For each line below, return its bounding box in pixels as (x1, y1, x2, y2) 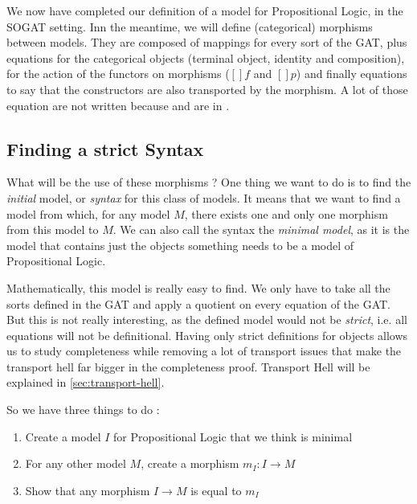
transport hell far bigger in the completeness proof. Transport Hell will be (6, 358, 370, 375)
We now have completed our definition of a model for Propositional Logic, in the (6, 2, 403, 18)
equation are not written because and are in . (6, 96, 230, 113)
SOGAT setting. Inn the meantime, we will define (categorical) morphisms (6, 18, 373, 35)
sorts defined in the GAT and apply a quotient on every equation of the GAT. (6, 295, 391, 312)
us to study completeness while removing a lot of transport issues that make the (6, 342, 402, 359)
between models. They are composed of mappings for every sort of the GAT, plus (6, 34, 407, 51)
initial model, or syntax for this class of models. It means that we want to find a (6, 189, 401, 206)
